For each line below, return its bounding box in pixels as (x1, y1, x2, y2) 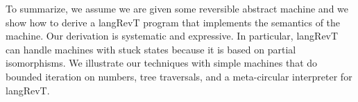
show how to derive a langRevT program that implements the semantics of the (6, 15, 341, 29)
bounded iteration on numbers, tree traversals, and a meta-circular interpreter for (6, 69, 352, 83)
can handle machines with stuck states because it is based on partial (6, 42, 296, 56)
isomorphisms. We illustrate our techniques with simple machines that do (6, 56, 318, 70)
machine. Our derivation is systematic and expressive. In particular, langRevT (6, 28, 339, 43)
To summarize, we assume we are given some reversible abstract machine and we (6, 1, 349, 15)
